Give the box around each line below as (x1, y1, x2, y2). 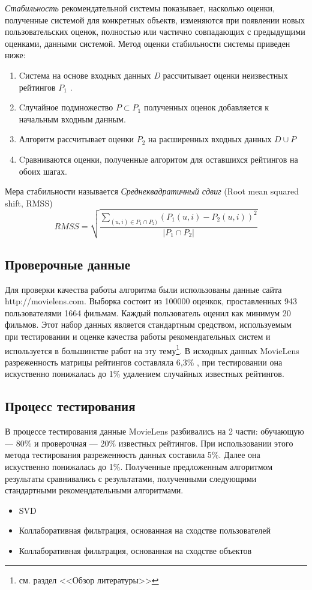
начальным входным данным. (19, 112, 126, 125)
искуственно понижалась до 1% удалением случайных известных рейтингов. (5, 367, 284, 380)
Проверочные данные (5, 254, 131, 273)
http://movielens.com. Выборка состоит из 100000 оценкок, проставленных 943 (5, 295, 298, 307)
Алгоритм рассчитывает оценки (19, 133, 134, 145)
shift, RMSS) (5, 196, 53, 209)
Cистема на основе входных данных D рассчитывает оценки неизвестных (19, 68, 288, 81)
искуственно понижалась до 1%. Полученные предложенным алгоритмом (5, 460, 273, 472)
